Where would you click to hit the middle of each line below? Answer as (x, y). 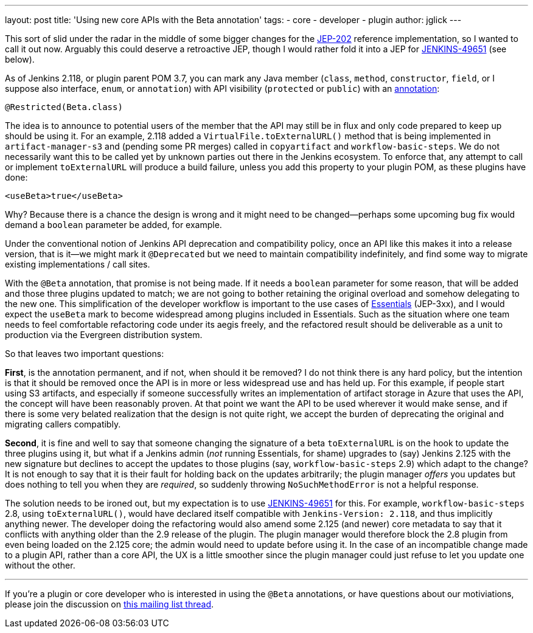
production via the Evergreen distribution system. (104, 335)
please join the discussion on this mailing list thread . (110, 604)
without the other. (40, 565)
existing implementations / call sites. (78, 264)
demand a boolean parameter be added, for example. (113, 225)
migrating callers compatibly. (63, 424)
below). (20, 59)
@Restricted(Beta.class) (64, 107)
